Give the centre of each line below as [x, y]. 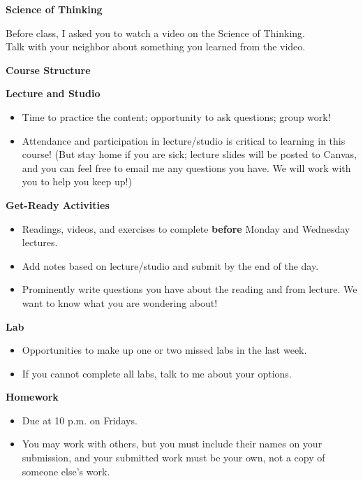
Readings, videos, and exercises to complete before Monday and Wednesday [186, 228]
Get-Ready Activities [58, 204]
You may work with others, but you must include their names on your [172, 444]
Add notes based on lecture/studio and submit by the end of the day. [170, 265]
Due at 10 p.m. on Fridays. [80, 420]
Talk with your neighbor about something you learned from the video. [156, 46]
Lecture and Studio [53, 93]
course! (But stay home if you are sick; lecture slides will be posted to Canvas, [189, 154]
